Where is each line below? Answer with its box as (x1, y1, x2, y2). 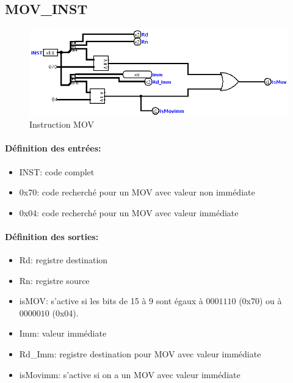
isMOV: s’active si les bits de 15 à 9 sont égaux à (19, 294, 203, 307)
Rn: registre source (19, 274, 90, 286)
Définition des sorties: (5, 230, 99, 243)
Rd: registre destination (19, 254, 108, 266)
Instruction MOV (29, 118, 94, 131)
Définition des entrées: (5, 142, 101, 155)
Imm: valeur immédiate (19, 327, 107, 340)
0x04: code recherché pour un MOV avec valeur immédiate (19, 206, 239, 219)
